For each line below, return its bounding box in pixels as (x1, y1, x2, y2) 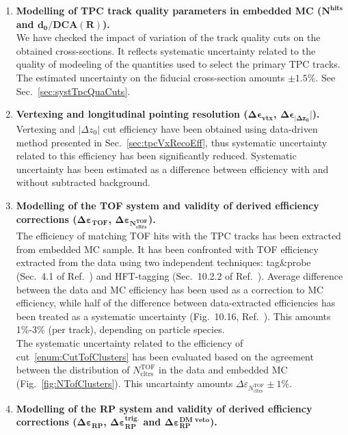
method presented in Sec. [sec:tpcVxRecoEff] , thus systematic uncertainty (16, 135, 327, 149)
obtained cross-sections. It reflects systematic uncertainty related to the (16, 43, 316, 57)
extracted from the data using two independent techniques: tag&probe (16, 255, 311, 269)
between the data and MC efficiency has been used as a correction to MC (16, 282, 324, 296)
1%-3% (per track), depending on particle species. (16, 322, 225, 337)
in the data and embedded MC (159, 362, 288, 377)
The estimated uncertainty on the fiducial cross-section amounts (16, 70, 285, 84)
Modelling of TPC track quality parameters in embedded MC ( (16, 3, 322, 17)
